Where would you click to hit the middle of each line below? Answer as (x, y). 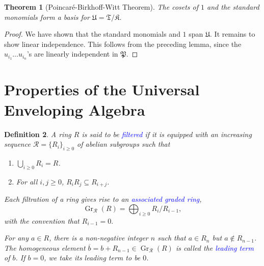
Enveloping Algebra (75, 109)
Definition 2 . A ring (38, 134)
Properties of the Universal (102, 89)
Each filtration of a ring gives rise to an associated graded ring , (103, 199)
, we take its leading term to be (92, 258)
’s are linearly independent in (72, 54)
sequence (17, 144)
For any (16, 238)
